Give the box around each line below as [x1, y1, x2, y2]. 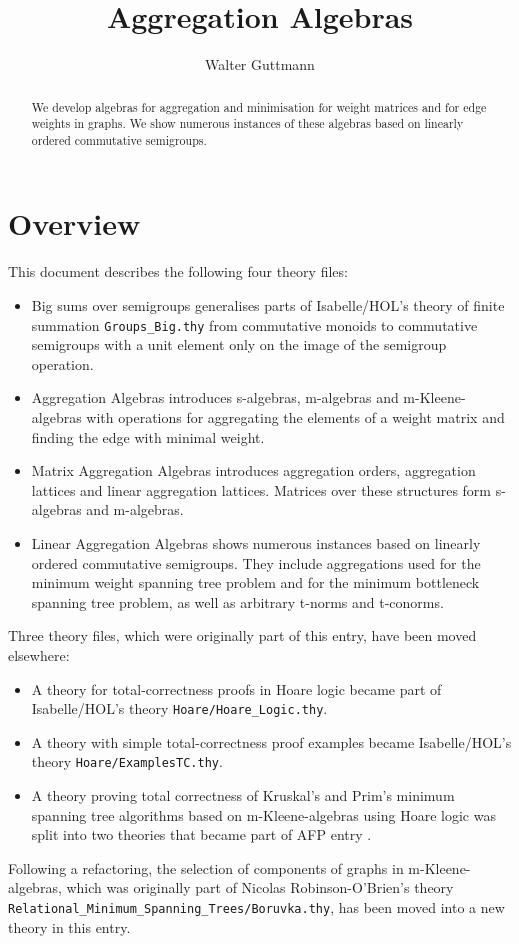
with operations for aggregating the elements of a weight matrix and [86, 407, 505, 428]
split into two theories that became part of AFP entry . [31, 824, 372, 845]
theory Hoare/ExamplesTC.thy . [31, 751, 223, 772]
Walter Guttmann [205, 54, 315, 75]
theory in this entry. [8, 916, 131, 937]
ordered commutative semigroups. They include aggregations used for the [31, 552, 481, 573]
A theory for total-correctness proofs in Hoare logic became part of [31, 678, 442, 699]
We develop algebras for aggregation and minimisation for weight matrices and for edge [31, 98, 487, 115]
